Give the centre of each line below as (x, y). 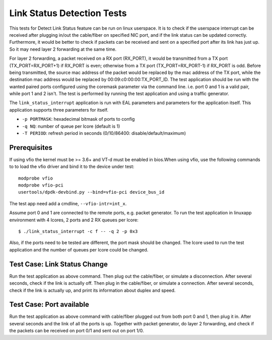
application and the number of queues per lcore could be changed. (79, 249)
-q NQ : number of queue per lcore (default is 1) (71, 126)
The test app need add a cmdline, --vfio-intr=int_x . (68, 203)
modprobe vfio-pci (41, 185)
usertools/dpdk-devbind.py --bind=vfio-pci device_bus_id (91, 192)
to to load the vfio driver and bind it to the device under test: (72, 166)
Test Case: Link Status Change (58, 264)
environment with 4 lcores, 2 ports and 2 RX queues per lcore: (74, 220)
